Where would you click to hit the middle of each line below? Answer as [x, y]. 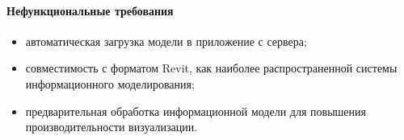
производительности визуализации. [112, 127]
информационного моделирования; [110, 83]
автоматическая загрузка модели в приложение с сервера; [166, 41]
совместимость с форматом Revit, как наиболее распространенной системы [211, 68]
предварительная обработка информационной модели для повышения [196, 111]
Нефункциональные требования [90, 10]
